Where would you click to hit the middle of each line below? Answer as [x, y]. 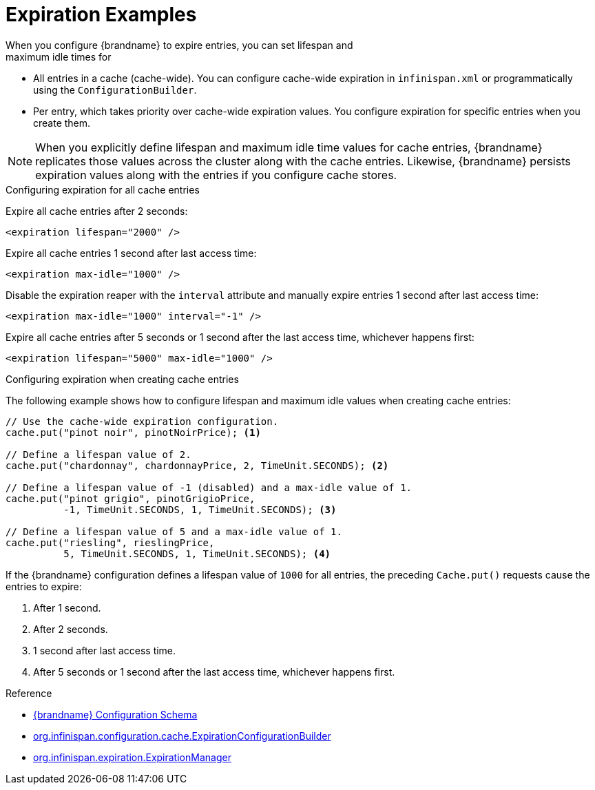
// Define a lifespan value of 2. [98, 454]
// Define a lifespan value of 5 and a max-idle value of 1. [174, 531]
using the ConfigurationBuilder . [115, 90]
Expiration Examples [101, 14]
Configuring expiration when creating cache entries [122, 379]
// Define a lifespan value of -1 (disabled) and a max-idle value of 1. [209, 487]
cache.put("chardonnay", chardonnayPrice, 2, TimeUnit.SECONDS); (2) [197, 465]
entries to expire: [44, 586]
